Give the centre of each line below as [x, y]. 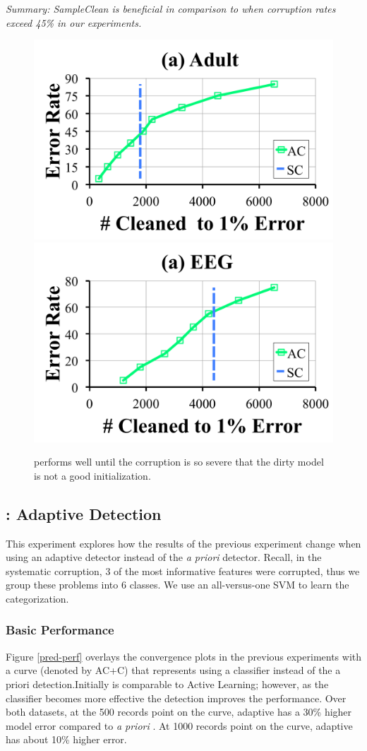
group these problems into [62, 585]
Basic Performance [60, 630]
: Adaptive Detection [84, 513]
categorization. [37, 598]
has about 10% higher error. [66, 739]
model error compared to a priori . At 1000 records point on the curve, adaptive [179, 725]
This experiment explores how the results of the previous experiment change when [183, 543]
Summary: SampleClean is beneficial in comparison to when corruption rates [171, 8]
